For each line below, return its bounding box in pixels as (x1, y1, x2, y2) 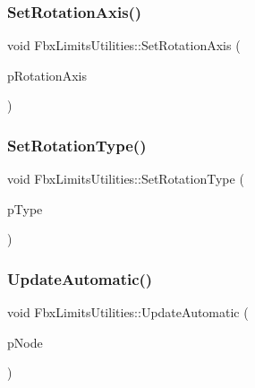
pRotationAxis (7, 65, 87, 84)
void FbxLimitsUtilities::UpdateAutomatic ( (7, 303, 249, 322)
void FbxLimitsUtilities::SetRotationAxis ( (7, 36, 241, 55)
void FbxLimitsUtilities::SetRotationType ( (7, 169, 244, 188)
